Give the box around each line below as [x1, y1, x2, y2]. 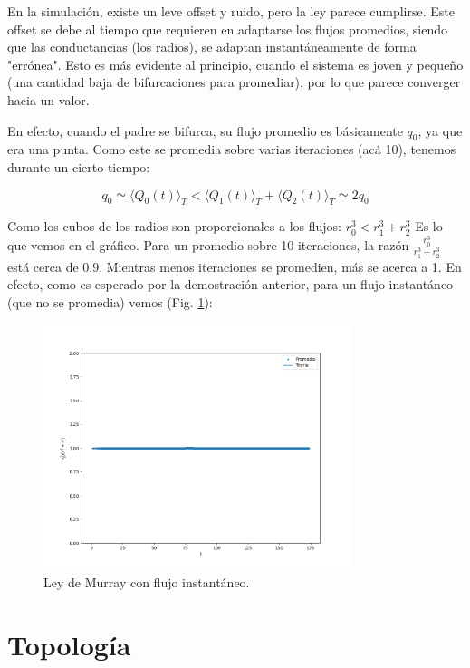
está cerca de [7, 257, 79, 276]
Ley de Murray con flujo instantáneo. [43, 573, 250, 592]
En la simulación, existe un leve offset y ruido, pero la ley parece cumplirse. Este [7, 2, 456, 20]
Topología [7, 626, 131, 663]
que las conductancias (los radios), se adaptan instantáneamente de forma [7, 37, 417, 56]
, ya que [417, 121, 463, 140]
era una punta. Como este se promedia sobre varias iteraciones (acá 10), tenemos [7, 140, 456, 159]
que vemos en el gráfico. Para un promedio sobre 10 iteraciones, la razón [7, 235, 409, 254]
